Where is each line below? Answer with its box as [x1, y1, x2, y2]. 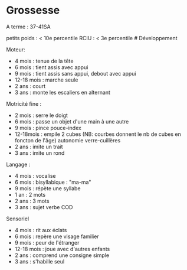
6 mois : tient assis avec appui [14, 63, 88, 71]
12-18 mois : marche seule [14, 76, 78, 83]
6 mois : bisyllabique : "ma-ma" [14, 178, 91, 186]
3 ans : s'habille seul [14, 258, 65, 265]
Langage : [6, 161, 31, 168]
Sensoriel [6, 215, 29, 222]
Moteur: [6, 45, 25, 53]
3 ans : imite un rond [14, 149, 65, 157]
